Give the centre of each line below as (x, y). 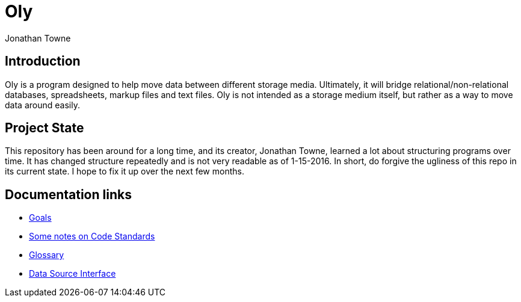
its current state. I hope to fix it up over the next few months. (125, 171)
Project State (45, 128)
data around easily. (42, 105)
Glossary (47, 255)
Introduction (43, 61)
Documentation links (68, 194)
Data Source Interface (72, 274)
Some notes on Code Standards (92, 236)
